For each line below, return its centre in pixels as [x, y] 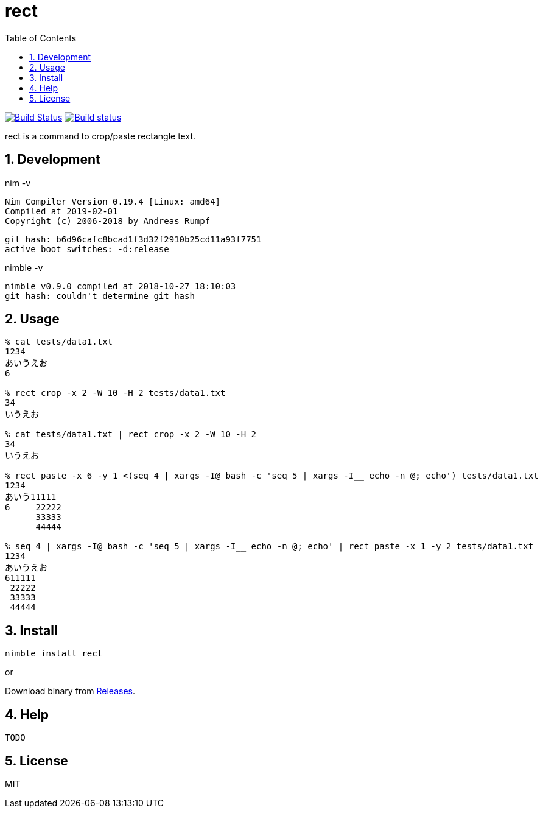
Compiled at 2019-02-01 [61, 211]
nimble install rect [54, 654]
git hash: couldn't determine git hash [100, 296]
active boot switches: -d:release [87, 249]
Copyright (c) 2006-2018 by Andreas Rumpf [108, 221]
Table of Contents [41, 38]
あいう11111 [31, 497]
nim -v [18, 183]
